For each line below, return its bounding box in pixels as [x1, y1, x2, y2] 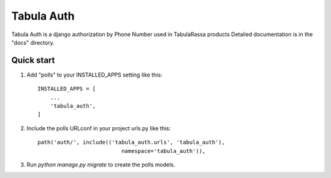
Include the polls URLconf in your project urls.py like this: [26, 124, 171, 132]
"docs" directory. [11, 39, 55, 46]
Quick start [11, 55, 55, 65]
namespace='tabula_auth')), [121, 147, 206, 154]
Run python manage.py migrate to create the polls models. [26, 161, 175, 168]
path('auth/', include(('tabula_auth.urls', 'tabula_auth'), [37, 139, 225, 146]
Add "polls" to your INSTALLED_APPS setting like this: [26, 71, 162, 78]
